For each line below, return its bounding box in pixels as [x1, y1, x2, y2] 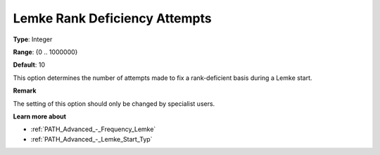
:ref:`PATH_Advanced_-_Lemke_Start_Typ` [30, 135, 153, 143]
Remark [13, 86, 37, 95]
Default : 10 [13, 60, 46, 69]
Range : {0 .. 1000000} [13, 48, 78, 56]
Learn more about [13, 112, 67, 121]
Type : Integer [13, 35, 53, 43]
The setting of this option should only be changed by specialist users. [13, 99, 215, 108]
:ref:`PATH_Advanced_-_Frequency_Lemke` [30, 125, 156, 133]
